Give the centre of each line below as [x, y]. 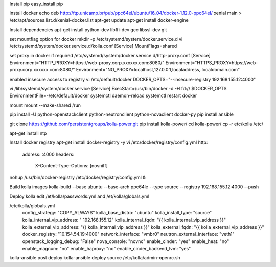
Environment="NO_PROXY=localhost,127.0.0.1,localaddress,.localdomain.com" [158, 70]
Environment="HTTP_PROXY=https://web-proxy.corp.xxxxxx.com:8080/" [87, 63]
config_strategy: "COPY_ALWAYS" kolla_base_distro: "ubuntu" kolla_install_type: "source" [117, 212]
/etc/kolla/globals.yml [32, 205]
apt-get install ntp [28, 133]
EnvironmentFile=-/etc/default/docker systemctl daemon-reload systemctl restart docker [103, 96]
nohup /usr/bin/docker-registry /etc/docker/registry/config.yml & [77, 177]
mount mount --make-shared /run [45, 105]
